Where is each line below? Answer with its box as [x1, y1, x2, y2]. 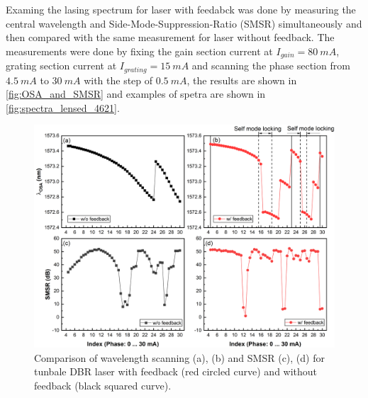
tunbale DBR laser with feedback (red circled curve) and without [34, 364, 318, 379]
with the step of [84, 72, 153, 87]
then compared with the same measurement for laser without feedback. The [6, 30, 335, 45]
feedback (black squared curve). [34, 377, 172, 392]
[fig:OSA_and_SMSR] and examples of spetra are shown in [6, 86, 266, 101]
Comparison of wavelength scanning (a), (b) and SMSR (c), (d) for [34, 350, 325, 365]
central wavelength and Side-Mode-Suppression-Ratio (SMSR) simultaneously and [6, 16, 362, 30]
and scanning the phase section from [191, 58, 350, 73]
